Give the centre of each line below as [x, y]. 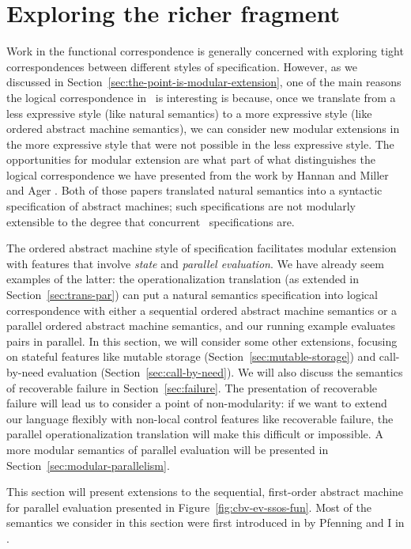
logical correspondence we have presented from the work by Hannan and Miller [198, 174]
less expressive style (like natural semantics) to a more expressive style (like [189, 113]
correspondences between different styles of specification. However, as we [182, 66]
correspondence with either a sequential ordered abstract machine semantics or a [202, 310]
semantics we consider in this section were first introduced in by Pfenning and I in [205, 522]
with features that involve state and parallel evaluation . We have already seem [195, 263]
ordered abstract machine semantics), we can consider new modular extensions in [203, 129]
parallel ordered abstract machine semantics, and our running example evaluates [201, 326]
